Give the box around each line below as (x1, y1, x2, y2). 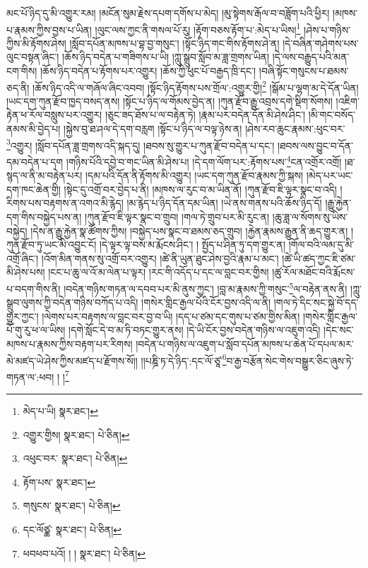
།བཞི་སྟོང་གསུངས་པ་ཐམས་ (259, 64, 349, 78)
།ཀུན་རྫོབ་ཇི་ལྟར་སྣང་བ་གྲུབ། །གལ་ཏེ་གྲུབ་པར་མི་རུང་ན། (85, 209, 270, 224)
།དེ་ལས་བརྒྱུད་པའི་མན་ (272, 49, 350, 64)
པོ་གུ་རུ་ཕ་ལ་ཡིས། (6, 322, 66, 337)
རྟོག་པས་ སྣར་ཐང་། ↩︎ (23, 474, 95, 489)
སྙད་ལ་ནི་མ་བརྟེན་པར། (6, 168, 83, 183)
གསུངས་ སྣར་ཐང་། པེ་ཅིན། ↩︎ (23, 498, 121, 513)
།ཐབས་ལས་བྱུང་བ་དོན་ (277, 138, 353, 152)
